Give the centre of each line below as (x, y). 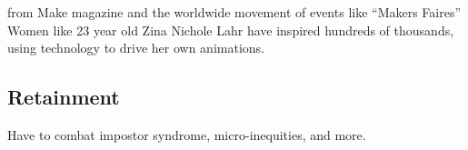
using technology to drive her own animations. (136, 48)
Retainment (64, 97)
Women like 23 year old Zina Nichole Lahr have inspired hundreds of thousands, (231, 30)
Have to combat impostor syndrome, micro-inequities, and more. (187, 134)
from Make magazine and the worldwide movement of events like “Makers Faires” (234, 12)
